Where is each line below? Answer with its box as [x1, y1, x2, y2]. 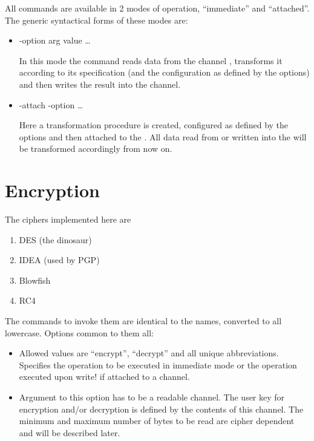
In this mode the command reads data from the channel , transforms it [19, 54, 283, 67]
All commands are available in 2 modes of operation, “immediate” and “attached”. [5, 2, 310, 14]
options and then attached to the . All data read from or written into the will [19, 130, 307, 143]
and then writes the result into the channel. [19, 77, 181, 90]
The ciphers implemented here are [5, 213, 131, 226]
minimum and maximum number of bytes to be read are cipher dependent [19, 414, 295, 427]
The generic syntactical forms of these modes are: [5, 13, 188, 26]
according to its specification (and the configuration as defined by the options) [19, 66, 310, 79]
